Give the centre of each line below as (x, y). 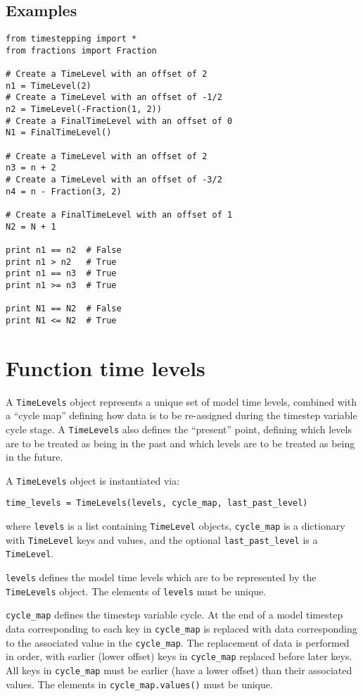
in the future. (34, 457)
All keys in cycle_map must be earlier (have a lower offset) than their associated (179, 670)
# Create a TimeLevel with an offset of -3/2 (114, 180)
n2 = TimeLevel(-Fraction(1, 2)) (84, 110)
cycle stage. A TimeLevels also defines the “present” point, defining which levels (179, 429)
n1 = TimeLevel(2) (49, 86)
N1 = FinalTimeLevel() (59, 133)
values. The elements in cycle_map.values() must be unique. (139, 684)
